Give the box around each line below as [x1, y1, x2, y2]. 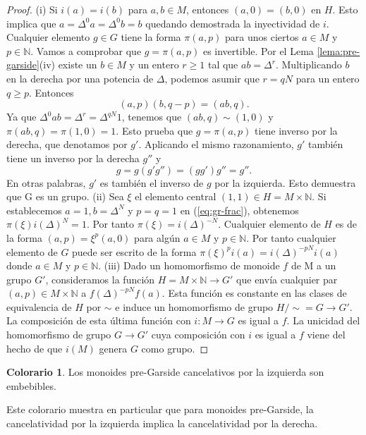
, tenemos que [121, 109, 182, 124]
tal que [207, 57, 238, 72]
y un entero [129, 57, 179, 72]
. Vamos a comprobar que [30, 43, 142, 58]
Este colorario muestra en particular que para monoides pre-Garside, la [6, 402, 314, 417]
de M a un [291, 258, 336, 273]
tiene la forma [121, 30, 181, 44]
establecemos [6, 202, 62, 217]
